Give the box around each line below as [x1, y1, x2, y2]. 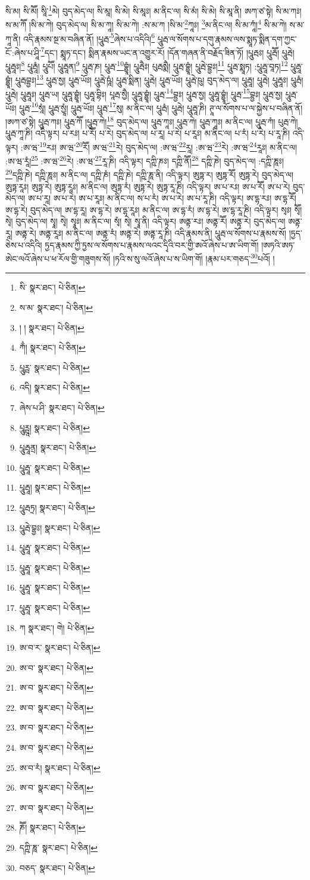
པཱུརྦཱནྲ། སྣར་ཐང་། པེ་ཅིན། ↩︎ [19, 441, 96, 454]
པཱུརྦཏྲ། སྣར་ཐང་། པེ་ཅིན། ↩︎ [19, 501, 95, 513]
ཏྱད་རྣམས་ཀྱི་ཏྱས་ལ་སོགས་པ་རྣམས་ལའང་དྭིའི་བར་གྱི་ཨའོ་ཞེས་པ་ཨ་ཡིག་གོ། [45, 238, 259, 251]
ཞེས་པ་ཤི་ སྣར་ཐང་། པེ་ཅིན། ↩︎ [19, 401, 105, 413]
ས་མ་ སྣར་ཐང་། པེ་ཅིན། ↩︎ [19, 301, 93, 313]
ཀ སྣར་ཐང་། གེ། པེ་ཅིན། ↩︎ [19, 621, 95, 634]
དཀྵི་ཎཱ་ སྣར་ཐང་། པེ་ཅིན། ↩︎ [19, 841, 98, 854]
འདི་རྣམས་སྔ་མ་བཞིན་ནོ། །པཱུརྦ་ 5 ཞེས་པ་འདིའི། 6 [23, 30, 155, 45]
